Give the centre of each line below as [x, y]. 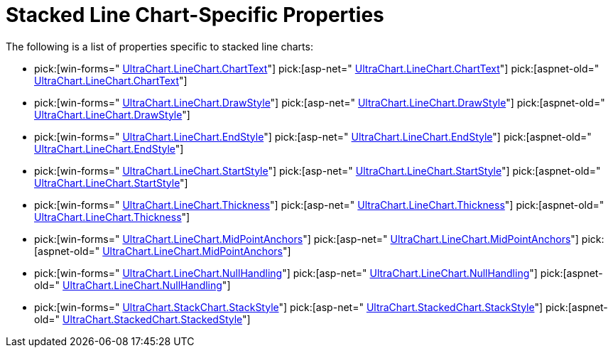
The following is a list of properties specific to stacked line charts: [159, 46]
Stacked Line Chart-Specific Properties [195, 15]
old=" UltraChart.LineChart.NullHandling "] [132, 285]
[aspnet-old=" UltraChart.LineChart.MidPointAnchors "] [163, 251]
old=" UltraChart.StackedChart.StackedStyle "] [142, 319]
